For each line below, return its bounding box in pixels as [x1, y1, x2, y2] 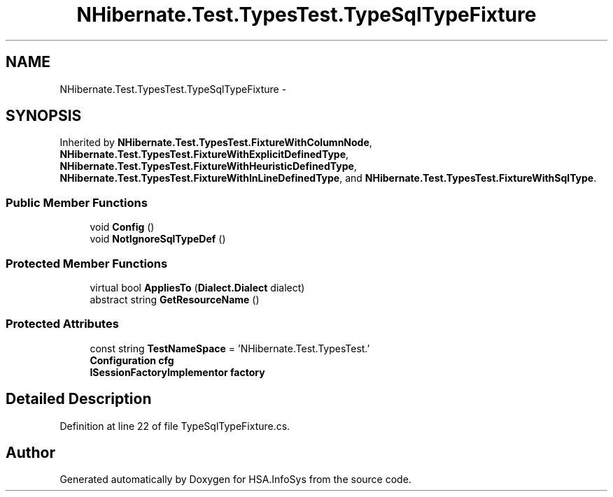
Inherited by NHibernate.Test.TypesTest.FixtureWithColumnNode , [59, 136, 372, 149]
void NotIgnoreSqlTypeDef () [90, 233, 226, 245]
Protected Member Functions [6, 256, 168, 271]
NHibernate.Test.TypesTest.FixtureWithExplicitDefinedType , [59, 148, 349, 161]
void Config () [90, 221, 155, 233]
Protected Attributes [6, 317, 119, 331]
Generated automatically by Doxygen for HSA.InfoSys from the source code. [59, 473, 411, 486]
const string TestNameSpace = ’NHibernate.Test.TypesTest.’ [90, 342, 370, 354]
